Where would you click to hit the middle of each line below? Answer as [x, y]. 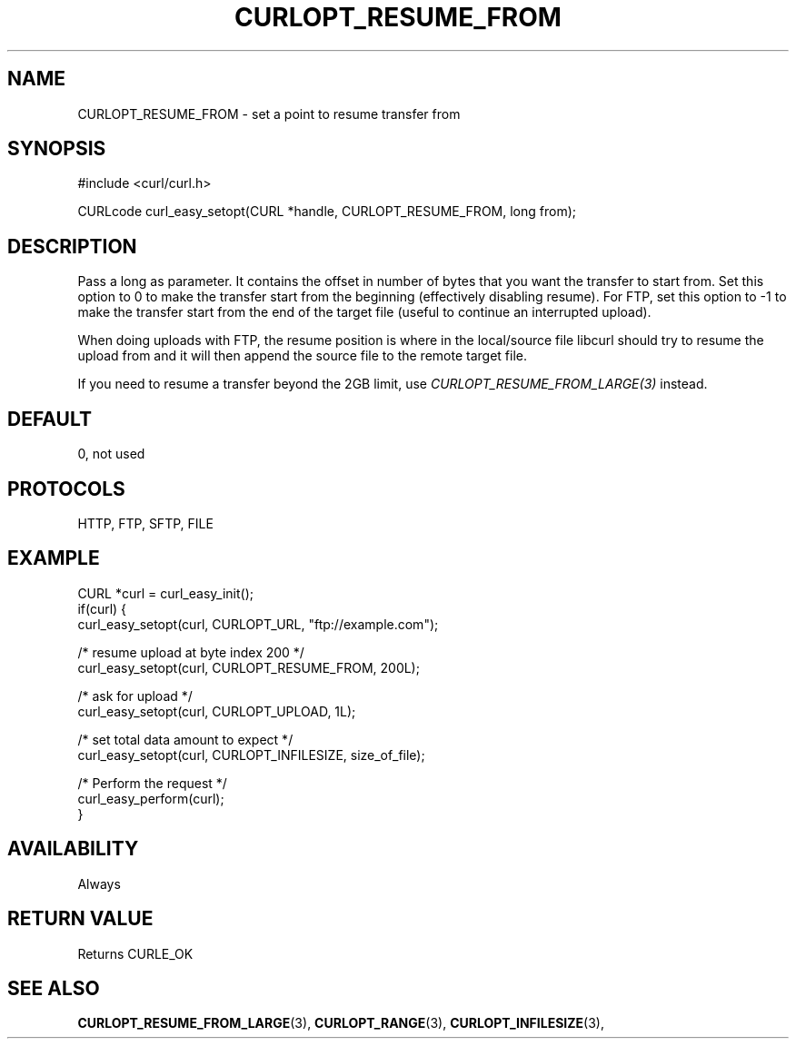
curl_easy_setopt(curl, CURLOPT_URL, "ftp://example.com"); [258, 624]
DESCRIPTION [72, 246]
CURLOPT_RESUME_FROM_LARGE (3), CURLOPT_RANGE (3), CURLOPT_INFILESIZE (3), [341, 1023]
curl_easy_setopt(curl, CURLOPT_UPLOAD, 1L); [217, 711]
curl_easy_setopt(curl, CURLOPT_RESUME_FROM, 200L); [249, 667]
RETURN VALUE [80, 919]
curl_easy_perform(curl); [151, 798]
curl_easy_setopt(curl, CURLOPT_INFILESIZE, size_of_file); [251, 755]
